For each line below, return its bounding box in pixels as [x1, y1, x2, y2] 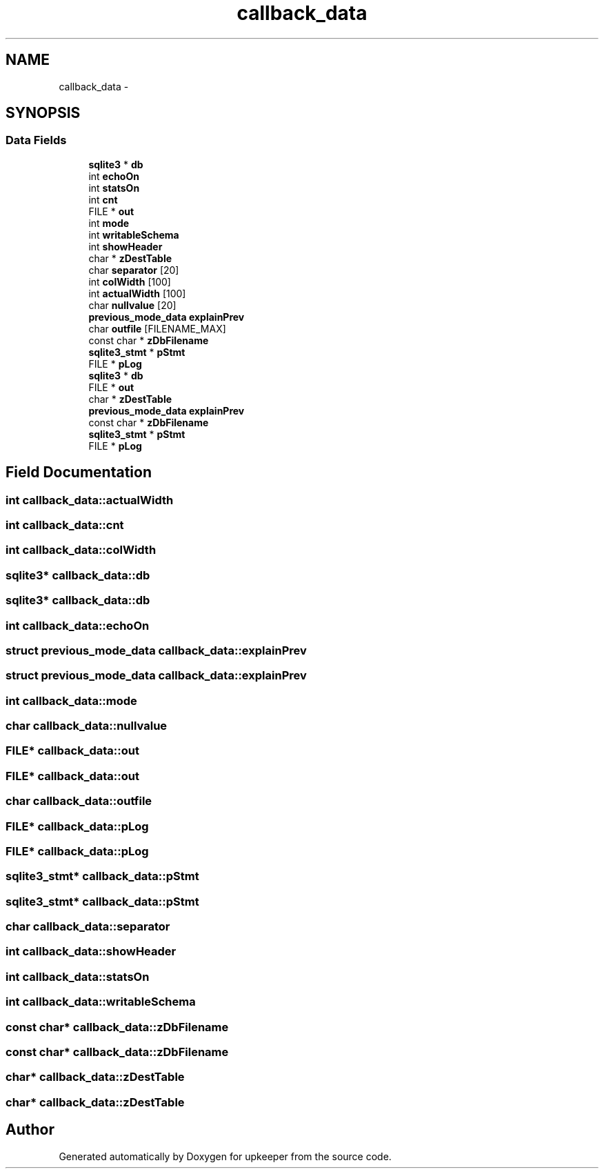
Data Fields [6, 133, 67, 148]
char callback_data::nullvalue [6, 719, 168, 733]
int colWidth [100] [88, 275, 171, 288]
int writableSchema [88, 228, 179, 241]
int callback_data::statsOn [6, 969, 150, 984]
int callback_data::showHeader [6, 944, 177, 959]
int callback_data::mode [6, 693, 137, 708]
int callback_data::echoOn [6, 618, 150, 633]
